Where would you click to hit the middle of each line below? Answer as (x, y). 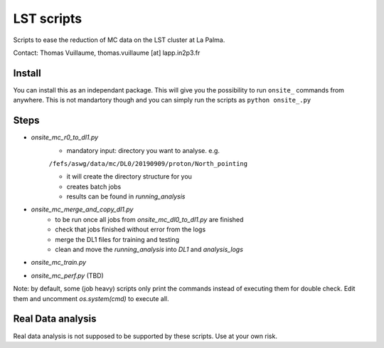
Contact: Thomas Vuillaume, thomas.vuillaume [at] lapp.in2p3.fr (107, 53)
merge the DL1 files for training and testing (117, 239)
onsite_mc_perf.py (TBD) (68, 275)
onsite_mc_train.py (59, 263)
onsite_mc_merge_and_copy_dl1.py (82, 209)
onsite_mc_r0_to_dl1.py (65, 137)
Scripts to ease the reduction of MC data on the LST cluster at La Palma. (119, 40)
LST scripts (47, 19)
